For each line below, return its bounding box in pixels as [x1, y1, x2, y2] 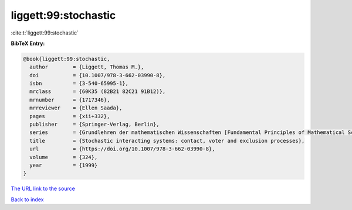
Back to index [11, 196, 44, 203]
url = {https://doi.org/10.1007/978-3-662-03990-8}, [29, 146, 215, 152]
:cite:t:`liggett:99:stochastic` [11, 29, 79, 36]
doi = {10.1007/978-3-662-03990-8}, [29, 72, 166, 78]
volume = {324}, [29, 154, 98, 160]
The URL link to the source [11, 185, 76, 192]
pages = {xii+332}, [29, 113, 110, 119]
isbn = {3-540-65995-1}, [29, 80, 129, 87]
